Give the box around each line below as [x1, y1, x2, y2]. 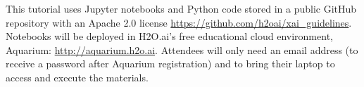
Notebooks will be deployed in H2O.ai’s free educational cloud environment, [6, 29, 333, 43]
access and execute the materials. [6, 69, 149, 84]
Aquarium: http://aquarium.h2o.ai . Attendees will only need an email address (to [6, 42, 358, 57]
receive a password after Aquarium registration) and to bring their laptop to [6, 56, 335, 71]
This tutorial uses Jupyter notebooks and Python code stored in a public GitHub [6, 1, 357, 15]
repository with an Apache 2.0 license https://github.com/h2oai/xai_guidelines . [6, 15, 352, 29]
